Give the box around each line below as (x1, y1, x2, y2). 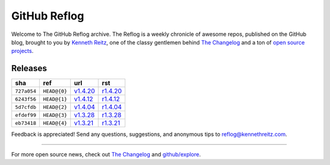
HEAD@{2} (43, 104, 67, 110)
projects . (11, 47, 34, 55)
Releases (11, 63, 47, 74)
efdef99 (15, 111, 37, 118)
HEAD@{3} (43, 111, 67, 118)
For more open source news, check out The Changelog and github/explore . (11, 150, 201, 158)
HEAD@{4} (43, 119, 67, 126)
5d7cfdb (15, 104, 37, 110)
